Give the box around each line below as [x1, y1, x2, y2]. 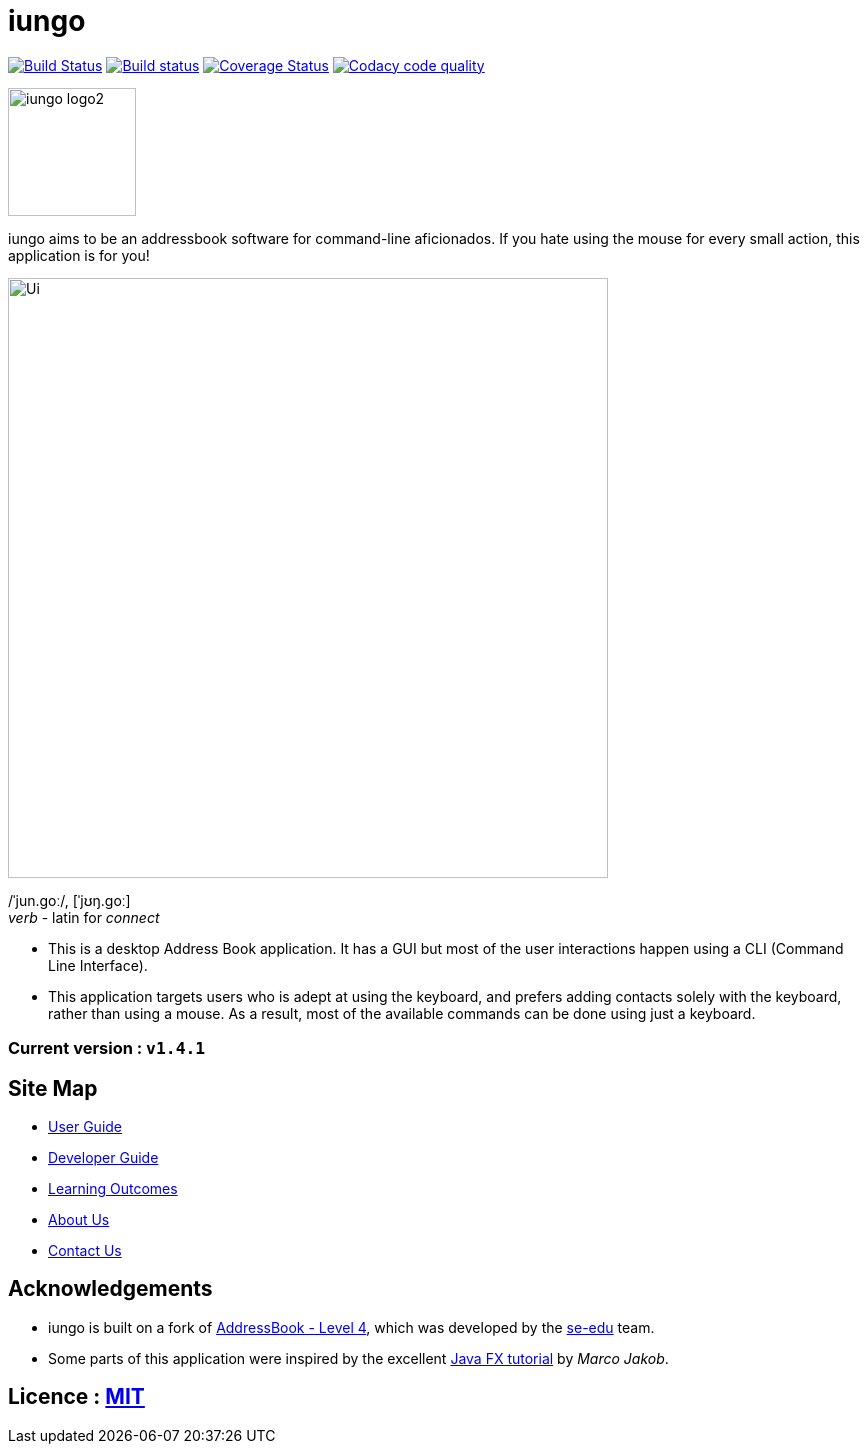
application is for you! [8, 246, 150, 264]
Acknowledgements [8, 1276, 213, 1302]
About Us [48, 1210, 110, 1228]
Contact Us [48, 1241, 122, 1259]
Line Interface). [48, 956, 148, 974]
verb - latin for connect [8, 908, 160, 926]
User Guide [48, 1117, 123, 1135]
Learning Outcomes [48, 1179, 178, 1197]
